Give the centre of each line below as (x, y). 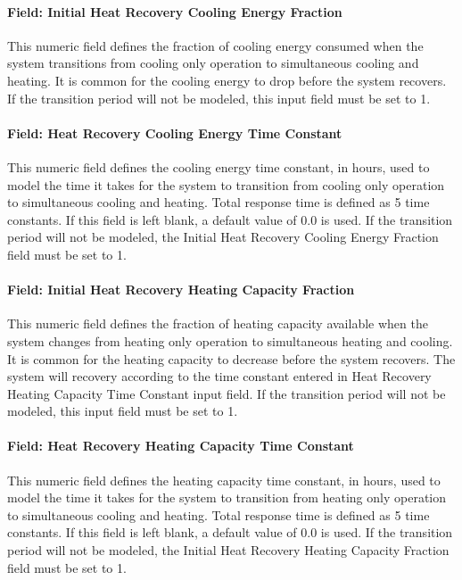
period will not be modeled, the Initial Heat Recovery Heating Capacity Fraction (228, 550)
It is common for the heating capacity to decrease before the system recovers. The (231, 358)
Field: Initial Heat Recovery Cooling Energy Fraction (175, 11)
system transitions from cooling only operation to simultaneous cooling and (213, 63)
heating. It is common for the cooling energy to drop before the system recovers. (227, 80)
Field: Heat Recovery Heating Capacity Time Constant (181, 446)
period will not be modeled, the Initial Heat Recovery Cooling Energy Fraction (223, 237)
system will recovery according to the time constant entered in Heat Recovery (219, 376)
